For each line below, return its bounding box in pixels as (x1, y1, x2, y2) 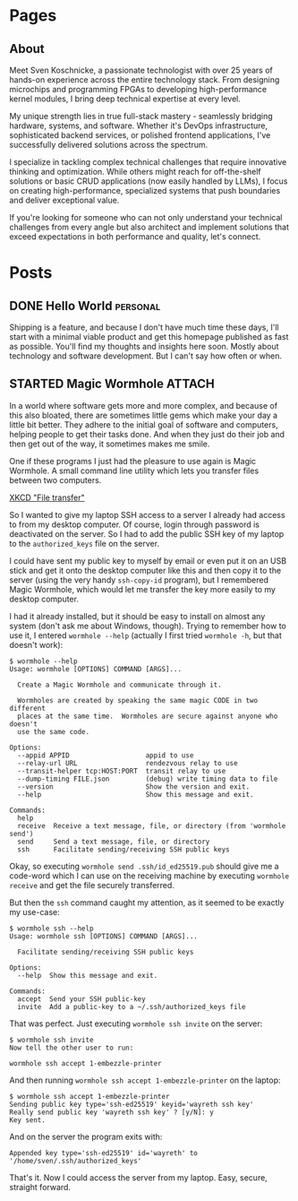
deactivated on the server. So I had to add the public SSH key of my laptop (9, 528, 285, 539)
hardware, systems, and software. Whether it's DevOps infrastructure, (9, 120, 268, 131)
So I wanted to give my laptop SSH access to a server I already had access (9, 509, 285, 520)
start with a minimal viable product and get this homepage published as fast (9, 332, 289, 341)
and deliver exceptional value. (9, 194, 120, 205)
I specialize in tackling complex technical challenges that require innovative (9, 157, 287, 167)
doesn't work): (9, 639, 64, 650)
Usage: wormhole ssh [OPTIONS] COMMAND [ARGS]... (9, 931, 199, 941)
